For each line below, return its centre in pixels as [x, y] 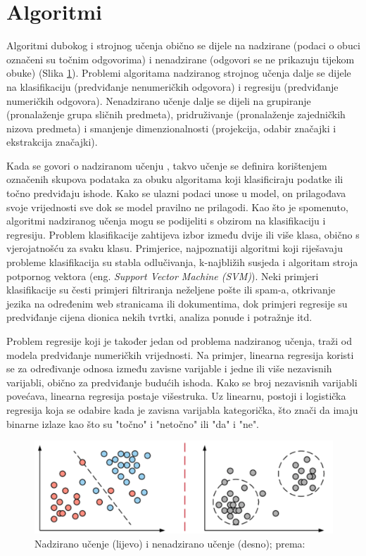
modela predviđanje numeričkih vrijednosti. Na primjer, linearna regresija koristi [180, 354]
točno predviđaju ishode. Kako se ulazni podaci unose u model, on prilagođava [176, 193]
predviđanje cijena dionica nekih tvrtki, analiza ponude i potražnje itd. [159, 317]
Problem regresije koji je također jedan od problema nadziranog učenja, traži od [179, 341]
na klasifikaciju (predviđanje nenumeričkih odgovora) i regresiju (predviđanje [172, 86]
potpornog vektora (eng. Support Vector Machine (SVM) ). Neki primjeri [163, 276]
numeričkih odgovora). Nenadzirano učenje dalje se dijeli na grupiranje [159, 100]
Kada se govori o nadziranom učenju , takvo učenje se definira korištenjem [167, 165]
